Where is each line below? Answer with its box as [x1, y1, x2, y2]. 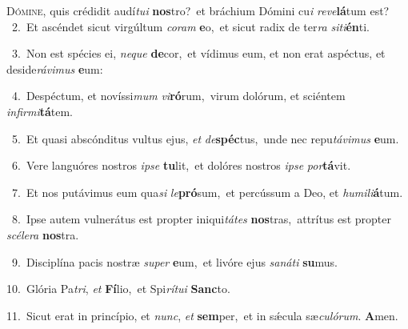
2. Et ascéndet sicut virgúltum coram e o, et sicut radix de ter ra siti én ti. [11, 18, 370, 34]
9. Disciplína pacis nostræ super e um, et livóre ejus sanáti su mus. [11, 253, 338, 270]
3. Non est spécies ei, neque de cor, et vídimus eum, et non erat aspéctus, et [11, 45, 386, 62]
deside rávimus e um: [6, 60, 103, 77]
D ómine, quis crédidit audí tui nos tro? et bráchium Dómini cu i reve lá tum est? [6, 2, 390, 18]
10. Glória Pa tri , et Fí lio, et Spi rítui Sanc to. [6, 280, 230, 297]
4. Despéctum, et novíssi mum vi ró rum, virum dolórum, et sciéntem [11, 87, 346, 104]
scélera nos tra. [6, 226, 79, 243]
